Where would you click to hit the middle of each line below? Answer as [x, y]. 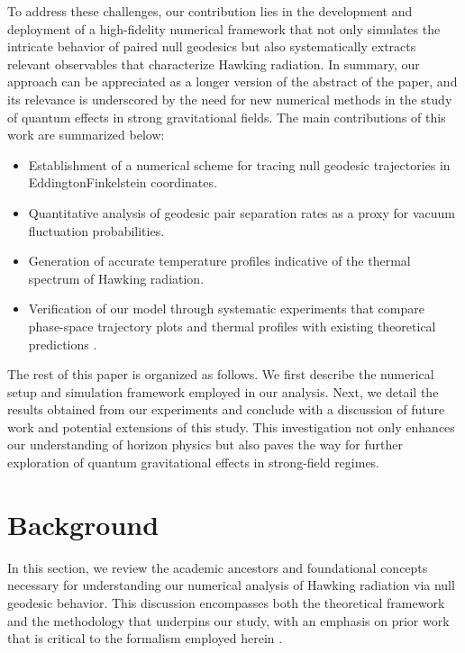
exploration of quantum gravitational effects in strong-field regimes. [194, 463]
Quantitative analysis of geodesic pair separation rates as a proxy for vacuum [242, 212]
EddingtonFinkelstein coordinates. [123, 182]
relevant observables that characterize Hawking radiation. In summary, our [214, 63]
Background [83, 524]
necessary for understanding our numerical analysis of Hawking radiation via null [231, 585]
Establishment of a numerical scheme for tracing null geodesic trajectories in [239, 164]
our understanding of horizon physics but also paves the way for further [205, 444]
